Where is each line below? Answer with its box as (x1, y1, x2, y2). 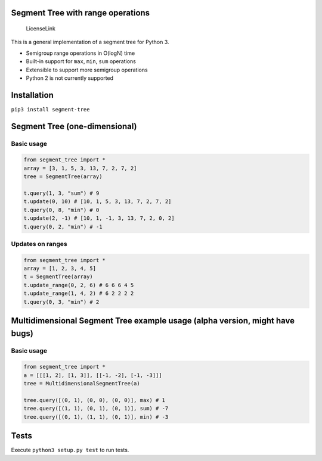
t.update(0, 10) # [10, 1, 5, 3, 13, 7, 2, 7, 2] (23, 198, 172, 205)
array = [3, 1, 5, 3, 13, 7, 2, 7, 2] (23, 164, 137, 172)
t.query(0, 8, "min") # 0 (23, 206, 100, 213)
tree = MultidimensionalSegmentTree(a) (23, 380, 140, 387)
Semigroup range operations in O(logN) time (26, 49, 135, 57)
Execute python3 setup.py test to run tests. (11, 447, 129, 454)
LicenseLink (26, 25, 56, 32)
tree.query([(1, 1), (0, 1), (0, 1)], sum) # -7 (23, 405, 169, 412)
